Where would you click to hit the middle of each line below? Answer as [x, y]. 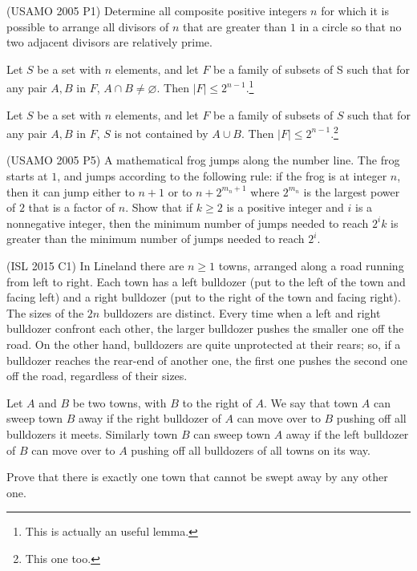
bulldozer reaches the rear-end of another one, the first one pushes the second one [207, 360]
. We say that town [311, 402]
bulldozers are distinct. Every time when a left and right [242, 312]
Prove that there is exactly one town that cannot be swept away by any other [197, 477]
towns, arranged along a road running [311, 266]
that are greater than [235, 26]
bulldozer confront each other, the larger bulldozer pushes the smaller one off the [205, 328]
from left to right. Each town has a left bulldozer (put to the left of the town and [206, 281]
